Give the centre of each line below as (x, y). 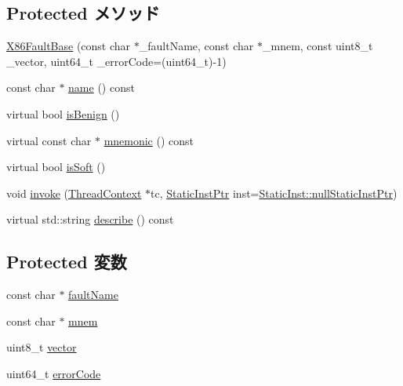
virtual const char (49, 140)
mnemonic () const (149, 140)
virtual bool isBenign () (63, 113)
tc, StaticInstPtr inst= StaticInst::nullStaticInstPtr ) (274, 193)
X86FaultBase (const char (69, 46)
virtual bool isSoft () (56, 167)
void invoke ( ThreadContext (74, 193)
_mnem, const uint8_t (318, 46)
